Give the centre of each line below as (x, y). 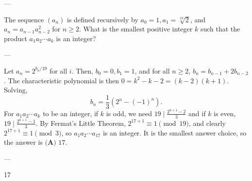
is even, (225, 113)
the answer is (23, 142)
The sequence (24, 19)
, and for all (152, 70)
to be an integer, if (71, 113)
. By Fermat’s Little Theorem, (81, 123)
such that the (220, 29)
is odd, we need (129, 113)
